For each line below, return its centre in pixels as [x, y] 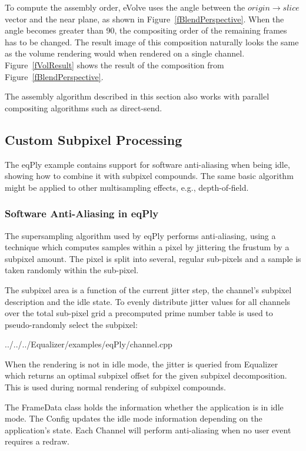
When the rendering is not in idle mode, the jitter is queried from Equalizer [142, 364]
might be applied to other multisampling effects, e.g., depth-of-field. [127, 187]
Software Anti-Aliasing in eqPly [82, 213]
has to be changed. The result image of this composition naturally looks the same [152, 42]
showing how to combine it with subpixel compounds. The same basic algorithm [149, 176]
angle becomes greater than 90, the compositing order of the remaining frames [146, 30]
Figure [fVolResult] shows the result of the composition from [114, 64]
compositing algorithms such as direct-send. [84, 107]
